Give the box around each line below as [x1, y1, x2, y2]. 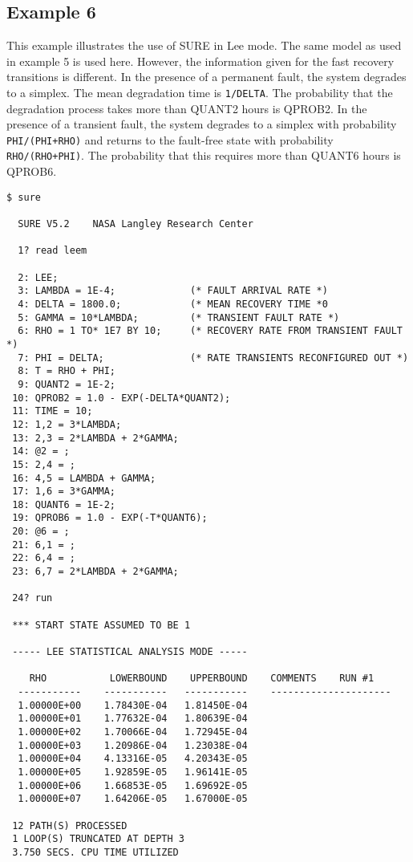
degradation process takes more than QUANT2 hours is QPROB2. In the [6, 100, 367, 116]
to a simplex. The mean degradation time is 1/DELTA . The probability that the [6, 83, 393, 100]
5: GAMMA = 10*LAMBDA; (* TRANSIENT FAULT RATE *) [18, 311, 340, 323]
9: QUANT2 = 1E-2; [18, 378, 116, 390]
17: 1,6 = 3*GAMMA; [12, 486, 116, 498]
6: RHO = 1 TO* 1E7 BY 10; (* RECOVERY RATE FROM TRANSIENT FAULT [18, 325, 403, 337]
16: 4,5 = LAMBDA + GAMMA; [12, 472, 156, 484]
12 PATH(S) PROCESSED [12, 819, 128, 832]
